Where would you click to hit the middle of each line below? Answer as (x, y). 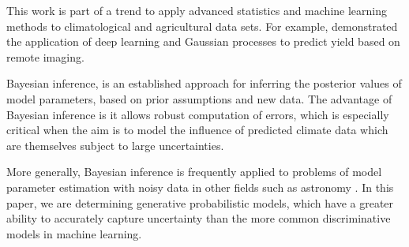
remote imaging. (45, 56)
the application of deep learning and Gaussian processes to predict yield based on (203, 41)
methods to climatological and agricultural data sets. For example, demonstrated (202, 26)
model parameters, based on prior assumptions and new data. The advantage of (199, 98)
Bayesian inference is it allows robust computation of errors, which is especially (198, 114)
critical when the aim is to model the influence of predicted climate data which (197, 130)
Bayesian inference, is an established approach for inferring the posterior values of (204, 83)
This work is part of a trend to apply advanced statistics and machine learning (197, 10)
